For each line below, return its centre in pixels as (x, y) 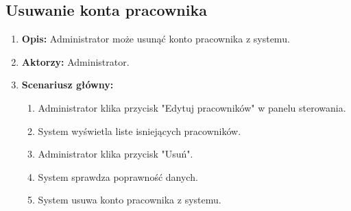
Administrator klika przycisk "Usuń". (116, 154)
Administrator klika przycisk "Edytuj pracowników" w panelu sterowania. (192, 107)
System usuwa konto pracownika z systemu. (130, 200)
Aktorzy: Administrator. (75, 61)
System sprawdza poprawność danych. (118, 176)
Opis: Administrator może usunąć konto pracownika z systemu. (156, 39)
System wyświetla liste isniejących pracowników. (140, 131)
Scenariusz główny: (68, 85)
